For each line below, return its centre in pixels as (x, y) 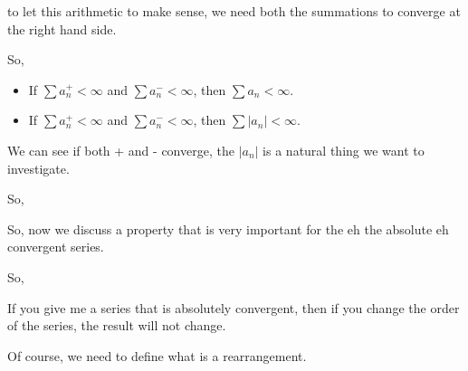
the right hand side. (62, 29)
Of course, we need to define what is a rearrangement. (157, 355)
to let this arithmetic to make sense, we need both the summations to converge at (234, 11)
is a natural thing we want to (344, 150)
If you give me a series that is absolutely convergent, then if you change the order (234, 307)
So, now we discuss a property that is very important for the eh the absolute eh (228, 228)
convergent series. (56, 247)
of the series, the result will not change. (117, 325)
